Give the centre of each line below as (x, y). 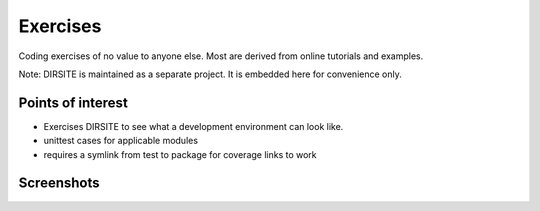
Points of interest (73, 102)
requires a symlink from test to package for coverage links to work (180, 154)
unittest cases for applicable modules (121, 141)
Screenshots (59, 183)
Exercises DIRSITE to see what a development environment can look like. (193, 126)
